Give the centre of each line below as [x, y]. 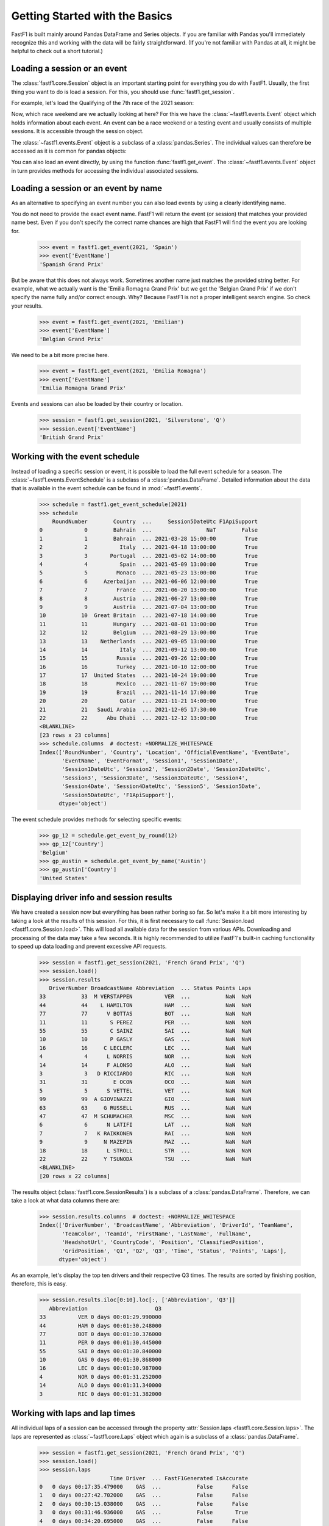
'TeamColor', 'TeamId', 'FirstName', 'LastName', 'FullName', [157, 1234]
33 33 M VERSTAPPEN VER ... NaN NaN [145, 997]
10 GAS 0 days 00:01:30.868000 [100, 1360]
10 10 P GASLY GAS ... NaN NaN [145, 1040]
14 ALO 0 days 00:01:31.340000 [100, 1385]
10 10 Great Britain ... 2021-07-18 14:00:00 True [149, 616]
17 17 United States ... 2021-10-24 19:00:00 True [149, 675]
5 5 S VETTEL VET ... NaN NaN [145, 1090]
